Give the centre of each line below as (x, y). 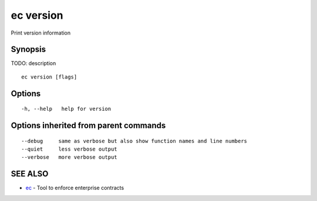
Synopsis (28, 50)
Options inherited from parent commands (88, 126)
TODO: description (33, 63)
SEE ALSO (30, 174)
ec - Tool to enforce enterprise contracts (75, 188)
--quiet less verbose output (69, 149)
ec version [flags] (49, 77)
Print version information (41, 33)
